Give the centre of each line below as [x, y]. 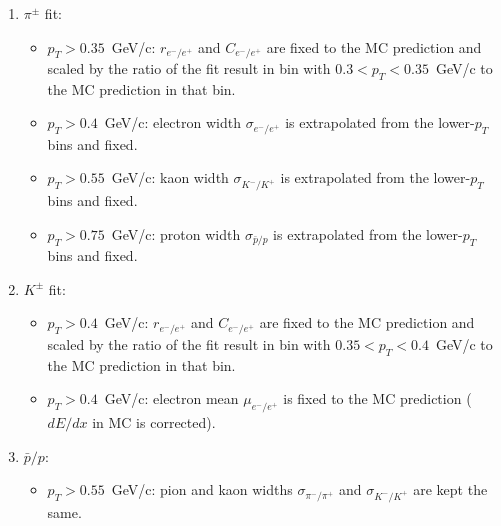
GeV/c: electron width [172, 122]
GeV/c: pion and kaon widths [202, 489]
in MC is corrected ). [154, 422]
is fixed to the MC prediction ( [377, 398]
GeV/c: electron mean [171, 398]
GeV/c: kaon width [170, 177]
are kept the [450, 489]
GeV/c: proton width [176, 233]
